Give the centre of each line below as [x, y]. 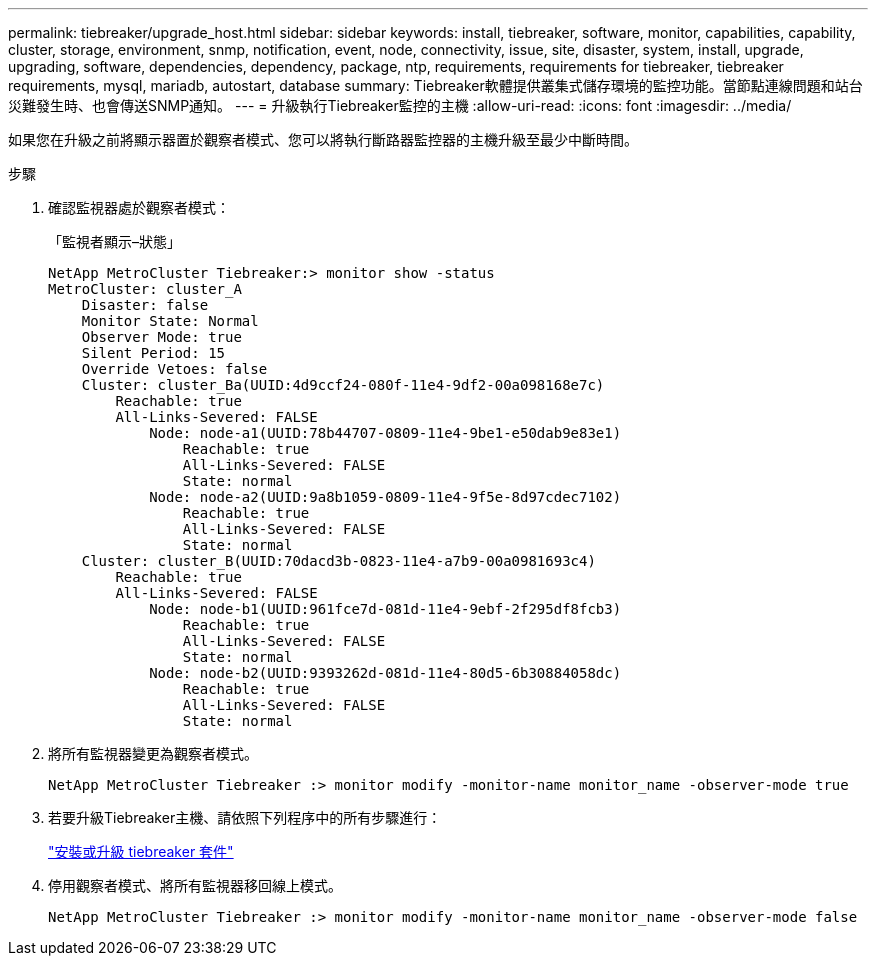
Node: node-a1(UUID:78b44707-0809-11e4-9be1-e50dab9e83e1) [385, 433]
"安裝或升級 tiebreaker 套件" [141, 851]
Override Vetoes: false [174, 369]
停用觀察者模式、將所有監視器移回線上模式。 [195, 885]
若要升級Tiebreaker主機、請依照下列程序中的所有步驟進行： [245, 817]
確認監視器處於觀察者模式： [139, 207]
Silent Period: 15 [153, 353]
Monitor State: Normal [170, 321]
